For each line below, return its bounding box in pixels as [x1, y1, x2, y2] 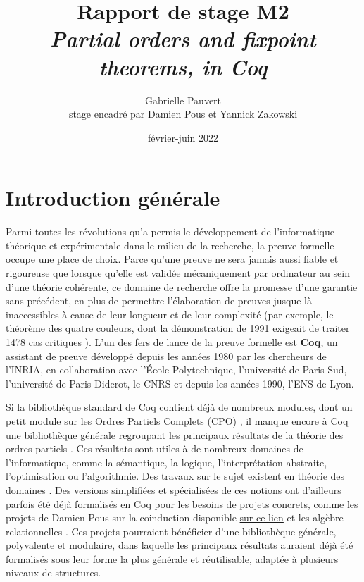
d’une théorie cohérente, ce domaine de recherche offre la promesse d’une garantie [6, 279, 358, 294]
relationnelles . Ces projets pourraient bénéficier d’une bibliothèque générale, [6, 524, 337, 538]
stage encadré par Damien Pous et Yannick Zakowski [68, 106, 298, 121]
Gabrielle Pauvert [144, 92, 222, 107]
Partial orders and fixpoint [50, 24, 316, 54]
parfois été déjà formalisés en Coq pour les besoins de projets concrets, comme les [6, 496, 358, 511]
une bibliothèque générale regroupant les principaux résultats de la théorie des [6, 427, 344, 442]
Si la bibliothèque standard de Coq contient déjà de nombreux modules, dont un [6, 400, 353, 414]
